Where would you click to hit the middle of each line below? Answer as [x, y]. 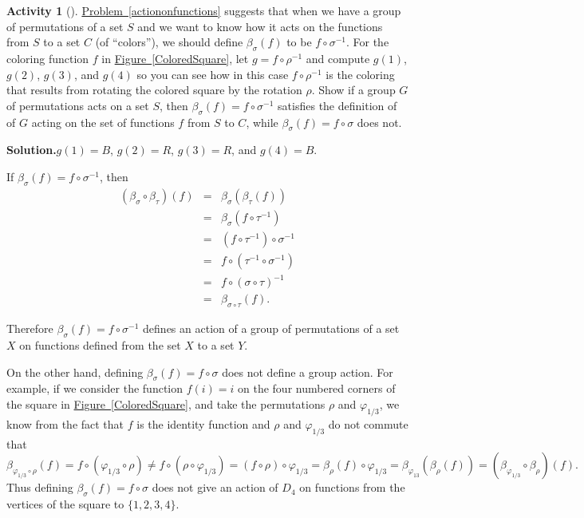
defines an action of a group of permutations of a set [271, 328]
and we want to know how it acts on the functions [260, 26]
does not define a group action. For [308, 372]
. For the [367, 42]
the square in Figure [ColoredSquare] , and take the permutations [166, 404]
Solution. [32, 150]
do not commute [368, 423]
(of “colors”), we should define [169, 42]
